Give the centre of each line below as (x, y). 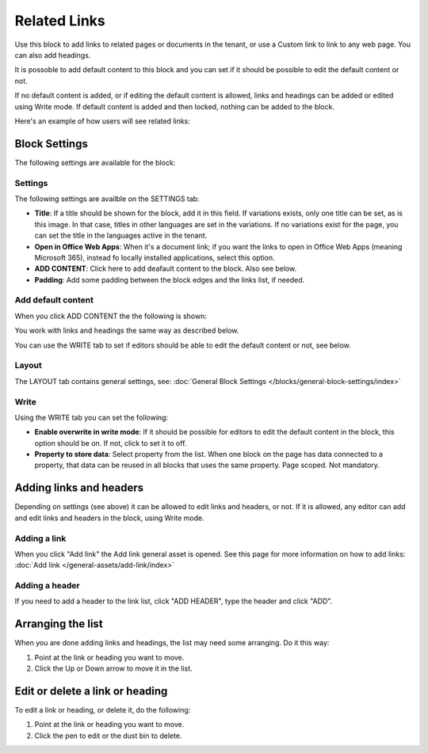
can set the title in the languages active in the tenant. (121, 236)
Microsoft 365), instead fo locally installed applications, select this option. (155, 257)
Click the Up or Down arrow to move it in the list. (114, 668)
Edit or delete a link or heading (91, 691)
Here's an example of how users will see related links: (102, 121)
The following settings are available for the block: (95, 162)
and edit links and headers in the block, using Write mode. (110, 518)
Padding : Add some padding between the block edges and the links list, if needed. (170, 280)
